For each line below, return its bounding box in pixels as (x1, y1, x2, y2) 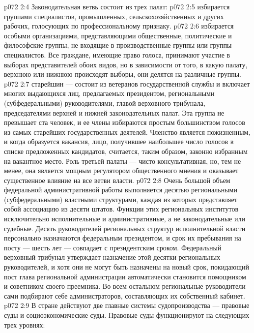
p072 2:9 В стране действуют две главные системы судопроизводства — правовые (4, 300, 250, 310)
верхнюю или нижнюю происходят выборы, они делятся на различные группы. (4, 69, 241, 79)
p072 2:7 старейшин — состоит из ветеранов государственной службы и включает (4, 78, 250, 89)
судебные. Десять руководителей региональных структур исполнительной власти (4, 223, 246, 233)
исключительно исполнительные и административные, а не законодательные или (4, 213, 245, 224)
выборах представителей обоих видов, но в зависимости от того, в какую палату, (4, 59, 248, 69)
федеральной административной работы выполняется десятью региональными (4, 184, 237, 195)
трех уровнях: (4, 319, 45, 330)
